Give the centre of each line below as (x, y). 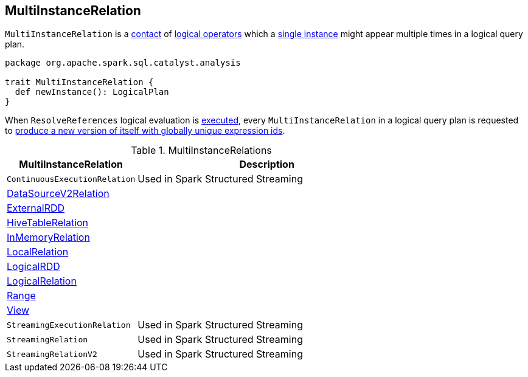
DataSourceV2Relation (58, 194)
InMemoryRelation (48, 237)
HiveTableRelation (48, 223)
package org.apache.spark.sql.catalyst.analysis (123, 63)
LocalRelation (38, 252)
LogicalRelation (42, 281)
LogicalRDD (33, 267)
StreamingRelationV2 (52, 354)
